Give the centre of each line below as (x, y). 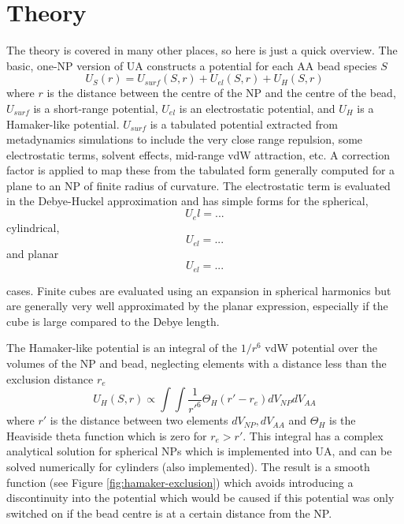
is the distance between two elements (139, 420)
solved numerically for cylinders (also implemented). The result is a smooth (188, 466)
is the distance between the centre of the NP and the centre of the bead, (221, 93)
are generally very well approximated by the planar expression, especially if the (197, 306)
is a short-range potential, (96, 108)
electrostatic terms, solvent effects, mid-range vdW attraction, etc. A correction (198, 154)
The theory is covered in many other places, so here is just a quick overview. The (202, 50)
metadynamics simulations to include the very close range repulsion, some (185, 139)
